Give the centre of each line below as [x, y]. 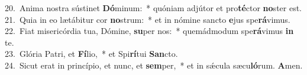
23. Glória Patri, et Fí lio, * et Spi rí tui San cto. [91, 54]
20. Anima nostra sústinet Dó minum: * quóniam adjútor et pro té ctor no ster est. [153, 8]
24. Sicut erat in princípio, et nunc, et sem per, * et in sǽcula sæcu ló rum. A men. [154, 65]
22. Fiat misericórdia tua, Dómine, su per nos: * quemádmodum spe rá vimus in [149, 31]
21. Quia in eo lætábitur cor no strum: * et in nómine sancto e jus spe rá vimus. [148, 19]
